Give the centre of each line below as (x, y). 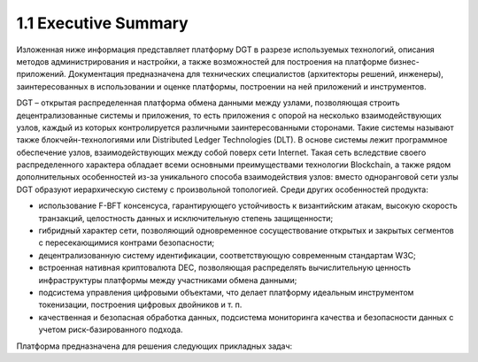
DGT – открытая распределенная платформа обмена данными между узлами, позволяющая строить (208, 103)
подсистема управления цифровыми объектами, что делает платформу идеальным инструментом (226, 292)
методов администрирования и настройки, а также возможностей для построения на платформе (202, 61)
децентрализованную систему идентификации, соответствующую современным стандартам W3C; (227, 255)
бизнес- (404, 61)
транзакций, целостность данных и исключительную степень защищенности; (186, 218)
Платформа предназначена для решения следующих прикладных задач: (154, 346)
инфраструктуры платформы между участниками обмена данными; (168, 280)
